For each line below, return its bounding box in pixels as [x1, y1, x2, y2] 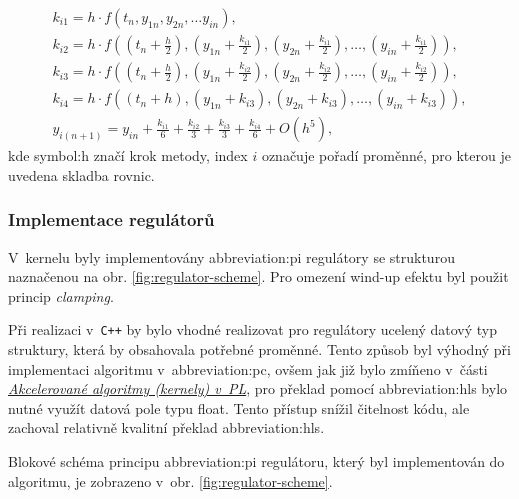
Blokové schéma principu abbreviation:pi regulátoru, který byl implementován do [8, 450, 505, 471]
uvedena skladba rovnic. [8, 164, 155, 185]
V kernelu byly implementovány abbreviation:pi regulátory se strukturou [8, 246, 455, 267]
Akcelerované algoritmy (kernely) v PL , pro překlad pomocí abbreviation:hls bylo [8, 378, 508, 399]
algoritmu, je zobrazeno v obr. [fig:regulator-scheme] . [8, 470, 333, 491]
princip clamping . [8, 285, 114, 306]
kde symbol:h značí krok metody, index [8, 145, 248, 166]
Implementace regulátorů [8, 207, 215, 232]
